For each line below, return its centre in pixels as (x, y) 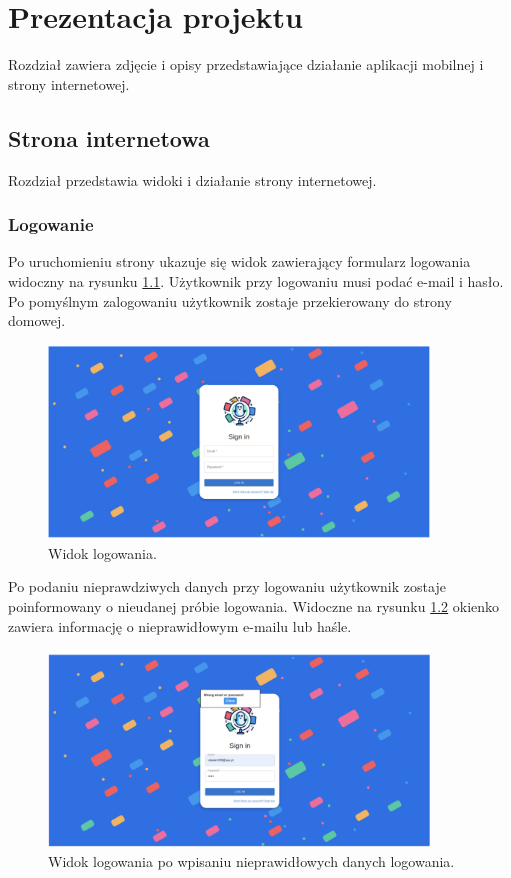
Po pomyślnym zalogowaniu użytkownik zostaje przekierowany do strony (230, 300)
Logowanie (51, 224)
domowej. (37, 320)
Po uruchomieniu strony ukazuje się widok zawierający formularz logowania (239, 261)
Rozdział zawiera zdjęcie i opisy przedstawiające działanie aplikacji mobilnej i (246, 64)
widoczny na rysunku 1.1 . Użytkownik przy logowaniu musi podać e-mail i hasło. (256, 280)
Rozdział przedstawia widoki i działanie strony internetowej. (192, 179)
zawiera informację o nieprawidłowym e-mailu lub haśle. (180, 625)
